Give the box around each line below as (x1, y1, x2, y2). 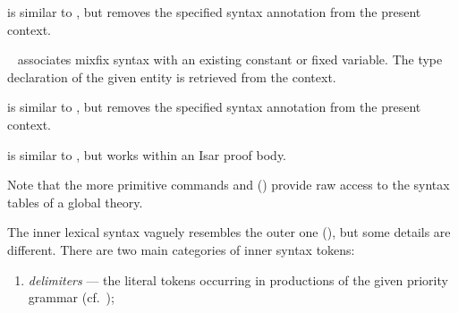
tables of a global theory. (7, 192, 143, 211)
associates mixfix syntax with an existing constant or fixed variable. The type (17, 50, 443, 69)
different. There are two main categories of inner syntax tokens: (7, 240, 355, 258)
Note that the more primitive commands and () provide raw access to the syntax (7, 175, 450, 194)
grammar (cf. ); (28, 288, 114, 307)
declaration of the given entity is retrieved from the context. (7, 67, 336, 86)
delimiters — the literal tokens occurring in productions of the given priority (28, 270, 448, 289)
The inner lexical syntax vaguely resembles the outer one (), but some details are (7, 223, 451, 241)
